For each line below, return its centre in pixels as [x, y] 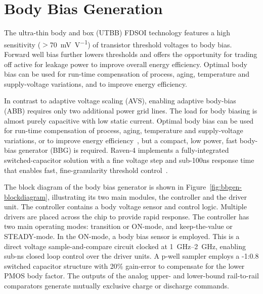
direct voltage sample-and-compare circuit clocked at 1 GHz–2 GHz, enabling [125, 246]
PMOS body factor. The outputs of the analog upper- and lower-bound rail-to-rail [131, 276]
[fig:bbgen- [226, 187]
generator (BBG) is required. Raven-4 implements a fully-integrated [124, 150]
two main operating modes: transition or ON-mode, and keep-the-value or [118, 226]
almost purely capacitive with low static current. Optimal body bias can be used [129, 120]
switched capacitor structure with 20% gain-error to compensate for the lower [124, 266]
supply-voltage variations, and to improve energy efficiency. [96, 83]
